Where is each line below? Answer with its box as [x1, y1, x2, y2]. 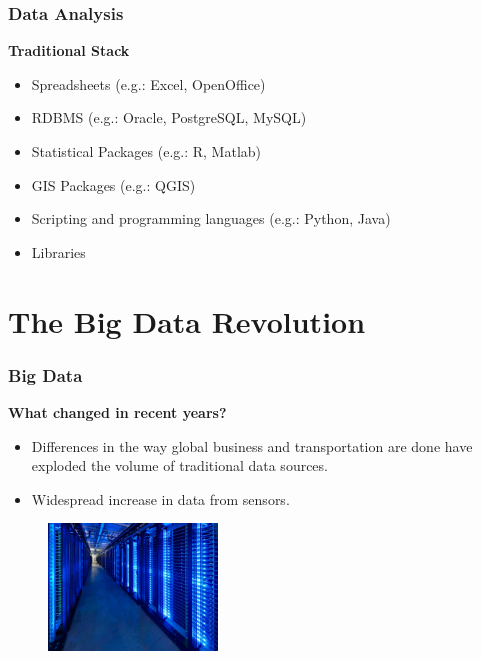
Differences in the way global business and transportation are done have [31, 435, 473, 456]
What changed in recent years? [8, 401, 227, 422]
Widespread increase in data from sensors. [31, 488, 290, 509]
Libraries [31, 241, 86, 262]
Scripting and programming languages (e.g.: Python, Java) [31, 208, 391, 229]
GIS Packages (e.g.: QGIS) [31, 174, 196, 195]
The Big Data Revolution [8, 300, 366, 341]
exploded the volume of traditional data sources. [31, 455, 328, 476]
